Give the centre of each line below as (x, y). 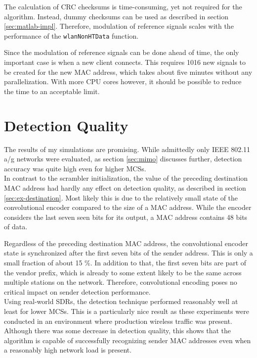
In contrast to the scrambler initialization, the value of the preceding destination (126, 178)
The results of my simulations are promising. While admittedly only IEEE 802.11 (127, 149)
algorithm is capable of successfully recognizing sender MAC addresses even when (128, 340)
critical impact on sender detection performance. (77, 291)
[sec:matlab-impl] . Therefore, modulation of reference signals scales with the (119, 26)
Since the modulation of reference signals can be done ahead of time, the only (122, 52)
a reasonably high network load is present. (68, 350)
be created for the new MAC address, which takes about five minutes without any (128, 72)
